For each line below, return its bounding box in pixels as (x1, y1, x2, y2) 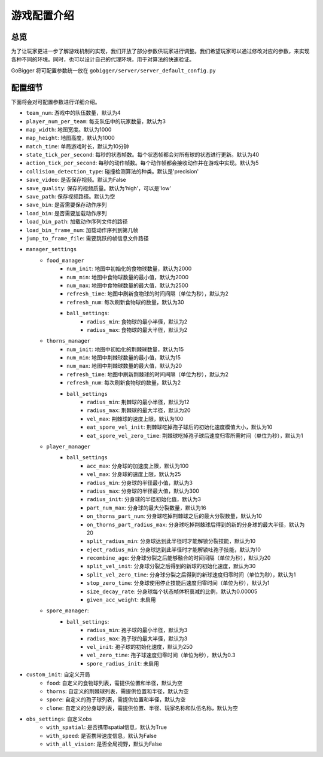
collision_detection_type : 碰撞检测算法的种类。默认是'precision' (26, 167, 199, 175)
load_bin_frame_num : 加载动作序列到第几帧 (26, 226, 139, 233)
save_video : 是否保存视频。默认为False (26, 176, 126, 184)
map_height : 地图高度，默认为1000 (26, 135, 115, 142)
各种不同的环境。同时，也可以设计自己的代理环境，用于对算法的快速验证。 (11, 56, 194, 63)
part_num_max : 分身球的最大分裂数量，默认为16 (87, 504, 206, 511)
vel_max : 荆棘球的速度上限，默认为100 (87, 415, 184, 422)
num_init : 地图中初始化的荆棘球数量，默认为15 (66, 346, 184, 353)
